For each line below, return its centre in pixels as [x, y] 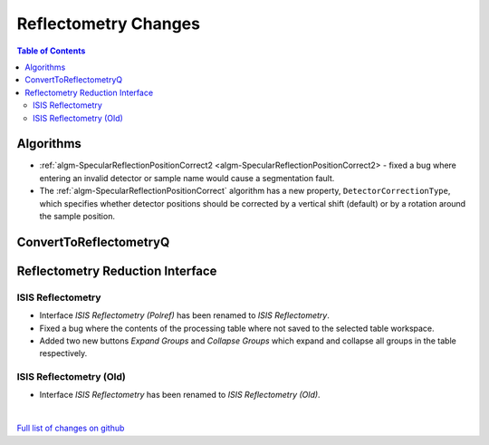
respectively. [63, 353]
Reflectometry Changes [109, 24]
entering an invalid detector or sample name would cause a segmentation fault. [187, 178]
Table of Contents [51, 51]
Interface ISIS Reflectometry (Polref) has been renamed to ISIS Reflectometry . [184, 315]
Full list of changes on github [71, 428]
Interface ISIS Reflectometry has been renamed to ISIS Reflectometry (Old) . [180, 395]
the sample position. [77, 216]
